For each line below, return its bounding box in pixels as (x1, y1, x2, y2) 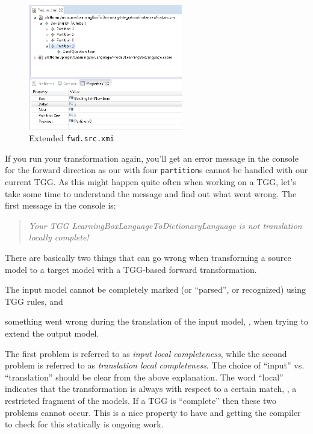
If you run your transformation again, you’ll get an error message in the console (5, 151, 299, 164)
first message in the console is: (5, 199, 116, 212)
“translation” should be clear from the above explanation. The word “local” (5, 370, 284, 383)
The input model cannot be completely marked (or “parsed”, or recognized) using (5, 283, 306, 296)
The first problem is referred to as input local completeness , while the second (5, 347, 287, 359)
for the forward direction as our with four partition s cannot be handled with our (5, 164, 308, 176)
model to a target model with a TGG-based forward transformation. (5, 263, 257, 275)
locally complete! (28, 231, 89, 243)
